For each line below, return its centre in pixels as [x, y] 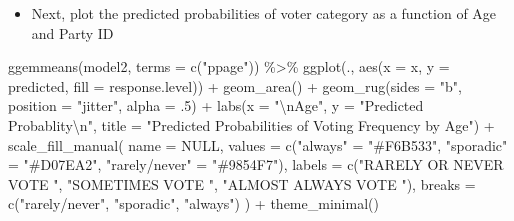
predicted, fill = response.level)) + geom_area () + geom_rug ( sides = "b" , [235, 85]
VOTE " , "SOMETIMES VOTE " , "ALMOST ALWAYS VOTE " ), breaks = [242, 183]
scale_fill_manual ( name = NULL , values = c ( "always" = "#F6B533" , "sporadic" [258, 144]
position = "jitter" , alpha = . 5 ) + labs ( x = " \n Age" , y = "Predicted [216, 105]
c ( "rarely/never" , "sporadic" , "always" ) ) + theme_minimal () [193, 203]
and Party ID [72, 32]
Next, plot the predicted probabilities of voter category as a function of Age [264, 13]
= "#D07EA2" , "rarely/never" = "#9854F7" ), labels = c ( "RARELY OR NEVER [256, 164]
